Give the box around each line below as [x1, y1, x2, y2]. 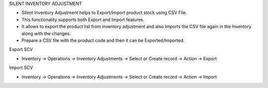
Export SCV [9, 46, 33, 52]
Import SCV [9, 65, 33, 71]
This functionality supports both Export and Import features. [21, 16, 145, 22]
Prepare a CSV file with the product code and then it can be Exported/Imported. [21, 37, 185, 43]
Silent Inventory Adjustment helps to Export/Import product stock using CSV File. [21, 10, 187, 16]
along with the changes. [21, 30, 71, 37]
